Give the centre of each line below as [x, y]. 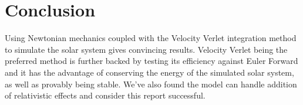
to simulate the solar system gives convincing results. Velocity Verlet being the [146, 49]
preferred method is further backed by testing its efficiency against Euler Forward [151, 61]
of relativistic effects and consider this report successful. [105, 95]
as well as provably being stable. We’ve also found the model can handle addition [151, 84]
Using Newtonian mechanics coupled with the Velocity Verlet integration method [151, 38]
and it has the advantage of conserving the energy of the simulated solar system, [149, 72]
